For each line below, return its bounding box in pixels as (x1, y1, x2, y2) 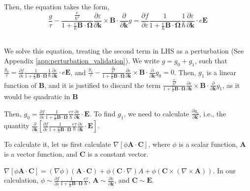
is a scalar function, (179, 139, 238, 149)
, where (148, 139, 170, 149)
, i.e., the (199, 108, 226, 118)
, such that (194, 55, 227, 66)
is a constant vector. (88, 149, 149, 159)
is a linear (206, 67, 236, 77)
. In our (213, 165, 236, 175)
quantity (4, 120, 30, 131)
